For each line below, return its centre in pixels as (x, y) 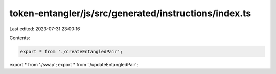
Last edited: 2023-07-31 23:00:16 (45, 29)
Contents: (20, 38)
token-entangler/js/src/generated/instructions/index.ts (130, 13)
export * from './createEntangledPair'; (71, 51)
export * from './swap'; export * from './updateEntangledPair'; (74, 64)
